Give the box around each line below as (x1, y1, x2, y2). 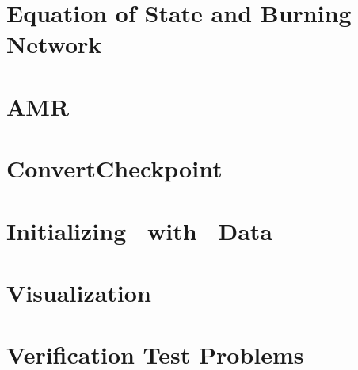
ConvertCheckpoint (6, 152, 223, 185)
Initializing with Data (6, 214, 273, 246)
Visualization (6, 276, 151, 308)
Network (6, 28, 102, 60)
